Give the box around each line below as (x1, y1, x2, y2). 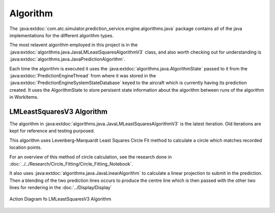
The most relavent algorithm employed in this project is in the (9, 42, 138, 48)
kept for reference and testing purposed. (9, 128, 95, 134)
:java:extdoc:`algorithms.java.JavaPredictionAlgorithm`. (9, 56, 126, 62)
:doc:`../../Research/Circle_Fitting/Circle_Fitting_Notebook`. (9, 161, 133, 167)
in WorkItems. (9, 94, 39, 100)
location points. (9, 144, 42, 150)
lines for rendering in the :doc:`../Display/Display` (9, 184, 112, 191)
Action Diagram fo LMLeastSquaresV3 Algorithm (9, 196, 112, 202)
